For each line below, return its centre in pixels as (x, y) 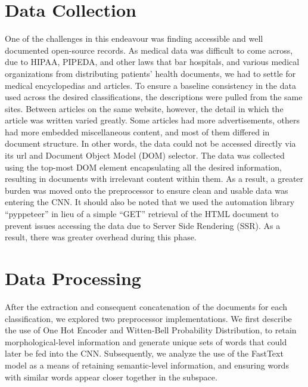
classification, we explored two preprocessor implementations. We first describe (148, 318)
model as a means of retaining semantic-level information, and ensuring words (147, 365)
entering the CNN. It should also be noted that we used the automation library (150, 202)
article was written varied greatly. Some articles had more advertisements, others (152, 120)
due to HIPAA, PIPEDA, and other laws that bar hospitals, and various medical (152, 62)
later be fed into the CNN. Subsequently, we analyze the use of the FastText (144, 353)
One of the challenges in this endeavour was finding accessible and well (134, 38)
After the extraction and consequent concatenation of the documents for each (146, 306)
